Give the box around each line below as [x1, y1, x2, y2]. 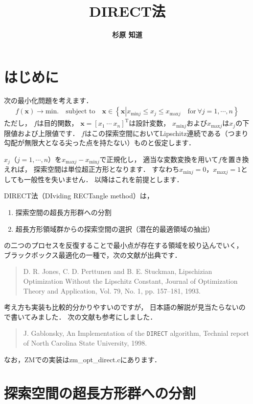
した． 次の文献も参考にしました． [45, 311, 157, 322]
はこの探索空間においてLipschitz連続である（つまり [84, 128, 249, 138]
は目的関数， [37, 118, 78, 128]
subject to [66, 108, 95, 115]
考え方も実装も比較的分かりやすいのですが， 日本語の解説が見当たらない [4, 302, 239, 312]
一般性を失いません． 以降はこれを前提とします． [23, 174, 184, 184]
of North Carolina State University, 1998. [23, 338, 147, 348]
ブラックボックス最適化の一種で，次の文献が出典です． [4, 249, 182, 260]
